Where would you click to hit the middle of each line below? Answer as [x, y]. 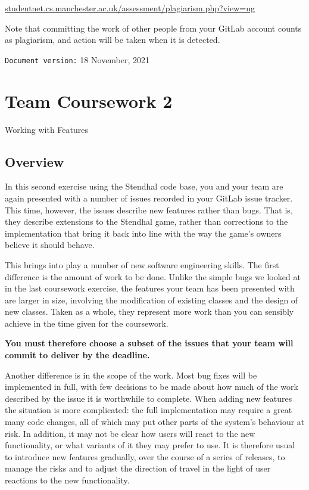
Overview [35, 161]
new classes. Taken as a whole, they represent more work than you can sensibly [149, 311]
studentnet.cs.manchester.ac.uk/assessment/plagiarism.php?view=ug [130, 8]
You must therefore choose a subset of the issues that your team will [149, 343]
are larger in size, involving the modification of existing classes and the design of [152, 300]
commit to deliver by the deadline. [77, 355]
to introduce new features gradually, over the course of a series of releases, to [145, 456]
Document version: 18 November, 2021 [77, 59]
